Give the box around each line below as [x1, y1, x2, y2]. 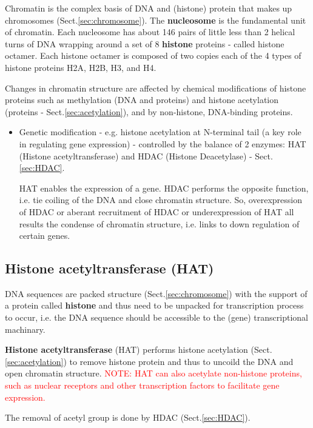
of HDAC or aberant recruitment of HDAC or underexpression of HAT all [19, 205, 294, 218]
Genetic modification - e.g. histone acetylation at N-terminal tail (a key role [19, 125, 301, 138]
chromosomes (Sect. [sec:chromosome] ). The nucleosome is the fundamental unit [5, 13, 306, 26]
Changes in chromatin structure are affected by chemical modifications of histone [5, 81, 306, 94]
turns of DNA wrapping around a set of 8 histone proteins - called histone [5, 37, 284, 50]
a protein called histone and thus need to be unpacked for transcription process [5, 299, 304, 312]
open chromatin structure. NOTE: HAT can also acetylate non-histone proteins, [5, 367, 302, 380]
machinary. [5, 323, 45, 335]
